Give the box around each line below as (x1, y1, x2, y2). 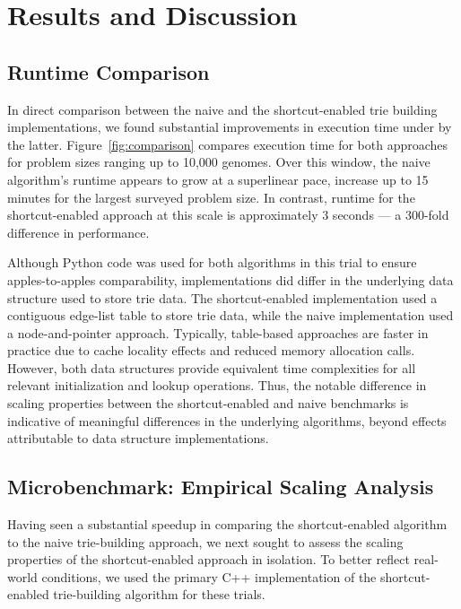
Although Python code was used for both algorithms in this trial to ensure (7, 253, 417, 272)
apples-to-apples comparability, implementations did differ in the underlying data (7, 270, 454, 289)
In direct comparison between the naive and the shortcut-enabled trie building (7, 100, 438, 118)
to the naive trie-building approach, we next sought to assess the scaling (7, 532, 404, 551)
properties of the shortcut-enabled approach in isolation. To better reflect (7, 550, 410, 569)
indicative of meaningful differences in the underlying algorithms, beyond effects (7, 411, 447, 430)
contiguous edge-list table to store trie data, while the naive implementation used (7, 306, 454, 325)
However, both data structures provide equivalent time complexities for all (7, 358, 416, 377)
